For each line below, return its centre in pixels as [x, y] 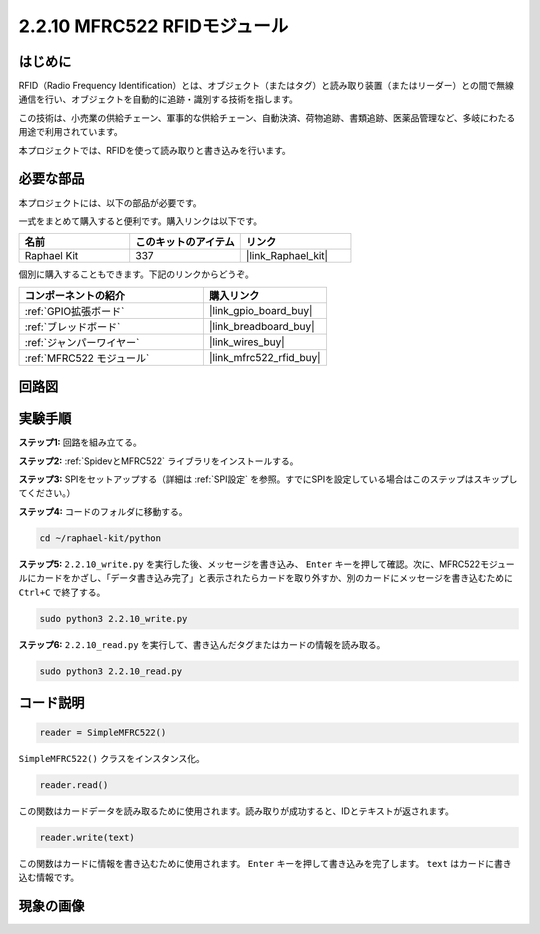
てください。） [47, 493]
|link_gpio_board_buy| [260, 310]
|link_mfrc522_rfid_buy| [264, 357]
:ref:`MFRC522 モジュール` [87, 358]
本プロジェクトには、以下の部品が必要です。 [110, 202]
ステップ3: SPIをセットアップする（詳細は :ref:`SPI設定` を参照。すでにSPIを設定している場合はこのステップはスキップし [268, 479]
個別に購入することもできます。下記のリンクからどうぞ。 [136, 274]
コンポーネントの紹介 [74, 295]
